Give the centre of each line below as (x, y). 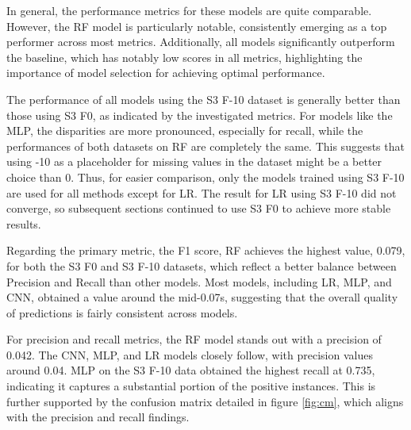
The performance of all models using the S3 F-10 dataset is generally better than (204, 99)
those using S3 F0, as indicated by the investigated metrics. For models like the (200, 115)
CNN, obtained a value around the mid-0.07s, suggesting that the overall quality (202, 297)
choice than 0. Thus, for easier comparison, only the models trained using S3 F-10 (205, 177)
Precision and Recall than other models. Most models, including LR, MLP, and (199, 281)
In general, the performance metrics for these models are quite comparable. (189, 10)
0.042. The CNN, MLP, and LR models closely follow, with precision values (190, 354)
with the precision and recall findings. (98, 417)
